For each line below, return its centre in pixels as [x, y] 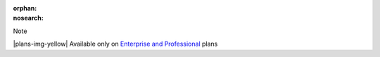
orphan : [25, 8]
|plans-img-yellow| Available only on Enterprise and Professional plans [115, 44]
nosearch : [28, 18]
